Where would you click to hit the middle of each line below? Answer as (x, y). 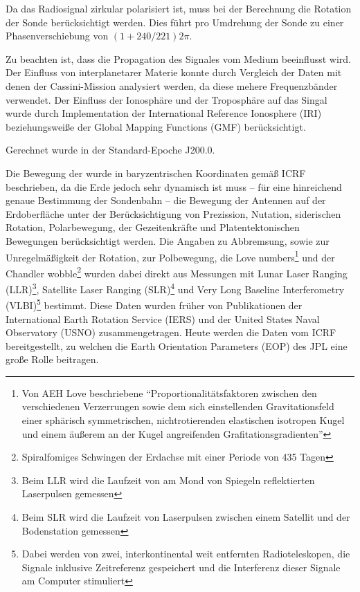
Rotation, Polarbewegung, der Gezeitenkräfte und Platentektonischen (153, 227)
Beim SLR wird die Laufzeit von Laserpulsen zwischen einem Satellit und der (186, 517)
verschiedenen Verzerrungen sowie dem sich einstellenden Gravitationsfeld (178, 406)
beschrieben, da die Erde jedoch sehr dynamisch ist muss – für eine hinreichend (174, 186)
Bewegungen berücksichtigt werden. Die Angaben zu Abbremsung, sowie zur (168, 240)
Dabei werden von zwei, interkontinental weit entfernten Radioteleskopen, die (186, 554)
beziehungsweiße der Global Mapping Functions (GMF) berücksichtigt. (156, 126)
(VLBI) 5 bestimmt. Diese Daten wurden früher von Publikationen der (154, 304)
